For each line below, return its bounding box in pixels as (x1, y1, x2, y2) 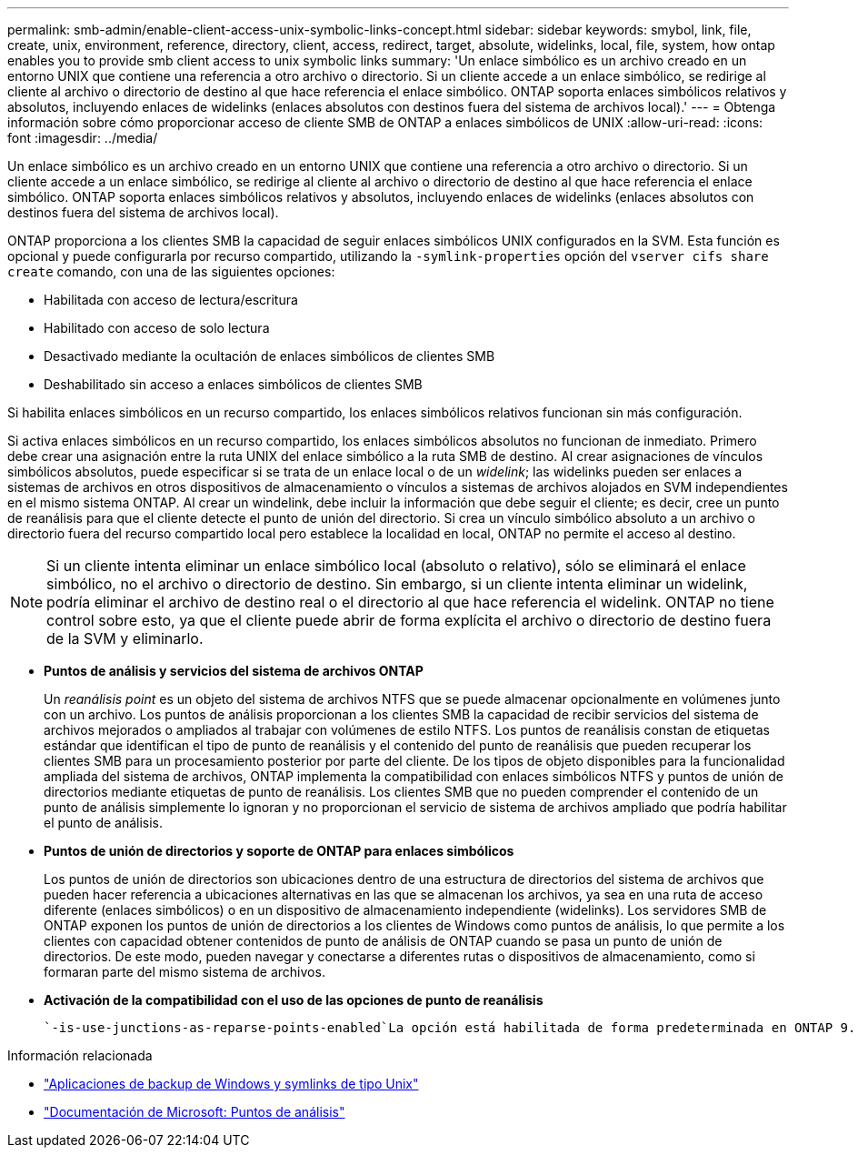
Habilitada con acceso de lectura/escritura (44, 292, 298, 307)
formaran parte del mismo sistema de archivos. (44, 964, 325, 979)
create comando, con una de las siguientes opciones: (7, 264, 335, 279)
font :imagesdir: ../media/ (7, 130, 158, 146)
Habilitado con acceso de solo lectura (44, 320, 270, 336)
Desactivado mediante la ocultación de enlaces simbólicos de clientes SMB (44, 348, 495, 364)
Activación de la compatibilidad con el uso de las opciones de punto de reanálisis (44, 992, 544, 1008)
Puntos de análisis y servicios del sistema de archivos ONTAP (44, 663, 424, 678)
